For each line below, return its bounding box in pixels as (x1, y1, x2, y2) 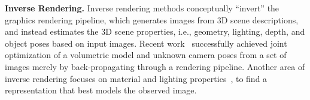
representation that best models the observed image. (5, 84, 197, 96)
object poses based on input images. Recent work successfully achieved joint (5, 37, 287, 49)
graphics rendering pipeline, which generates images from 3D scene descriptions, (5, 13, 299, 26)
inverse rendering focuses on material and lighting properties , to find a (5, 72, 268, 84)
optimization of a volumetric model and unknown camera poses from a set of (5, 49, 287, 61)
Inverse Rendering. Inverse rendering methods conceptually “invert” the (5, 2, 279, 14)
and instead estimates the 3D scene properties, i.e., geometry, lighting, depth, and (5, 25, 305, 38)
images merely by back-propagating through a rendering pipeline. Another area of (5, 60, 305, 72)
